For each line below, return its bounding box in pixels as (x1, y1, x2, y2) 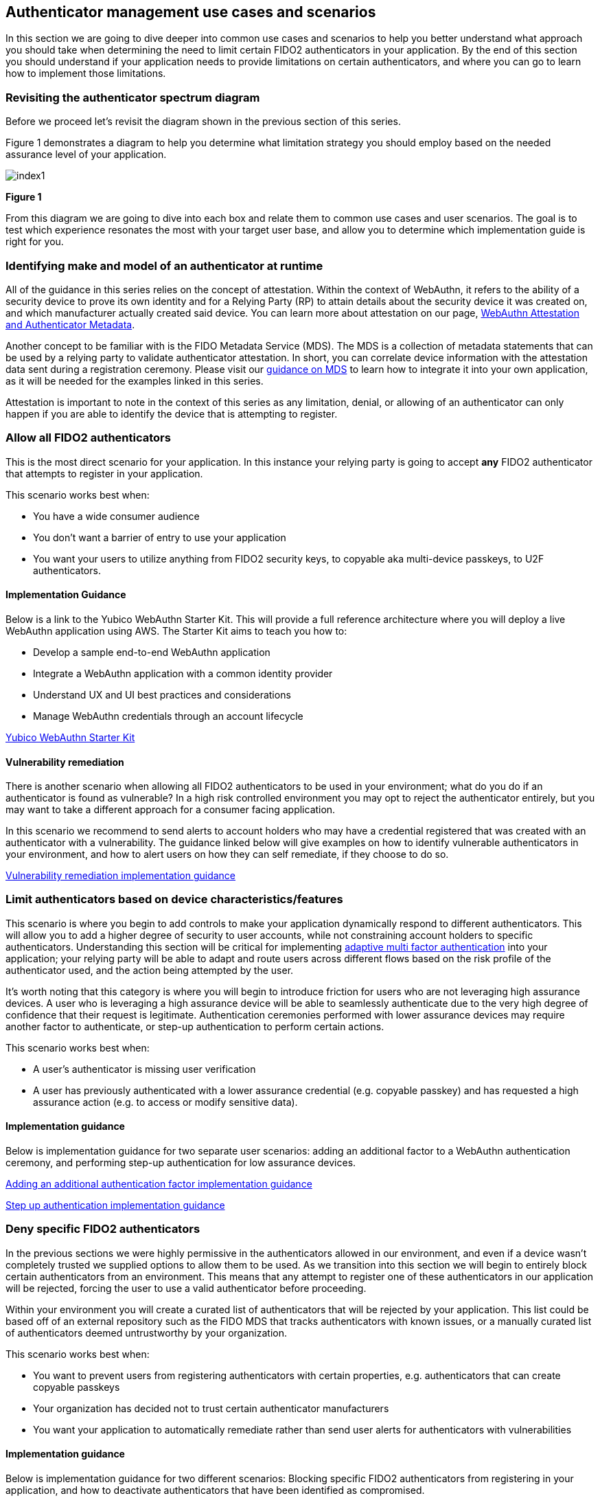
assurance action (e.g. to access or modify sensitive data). (33, 1096, 298, 1108)
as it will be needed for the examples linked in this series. (5, 374, 264, 387)
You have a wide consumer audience (33, 510, 200, 522)
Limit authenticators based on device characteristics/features (5, 892, 343, 907)
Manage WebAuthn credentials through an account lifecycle (33, 710, 303, 722)
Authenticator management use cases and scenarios (5, 3, 376, 21)
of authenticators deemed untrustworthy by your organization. (5, 1326, 287, 1339)
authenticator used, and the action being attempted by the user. (5, 964, 294, 976)
